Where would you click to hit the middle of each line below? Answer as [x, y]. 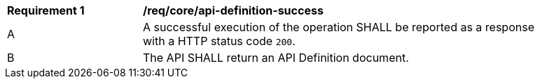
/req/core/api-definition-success [233, 10]
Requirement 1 [46, 10]
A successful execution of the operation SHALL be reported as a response [339, 27]
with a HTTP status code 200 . [219, 41]
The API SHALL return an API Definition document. [276, 58]
